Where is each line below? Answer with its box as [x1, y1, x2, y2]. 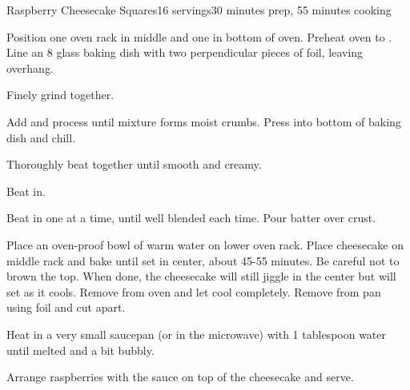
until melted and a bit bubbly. [6, 341, 155, 358]
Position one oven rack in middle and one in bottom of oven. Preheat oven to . [6, 28, 392, 45]
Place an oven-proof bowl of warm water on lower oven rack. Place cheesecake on [6, 236, 404, 253]
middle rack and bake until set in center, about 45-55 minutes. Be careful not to [6, 252, 400, 269]
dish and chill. [6, 129, 76, 145]
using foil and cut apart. [6, 299, 126, 316]
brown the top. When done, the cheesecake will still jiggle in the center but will [6, 268, 396, 285]
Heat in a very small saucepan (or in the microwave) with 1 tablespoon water [6, 325, 387, 342]
